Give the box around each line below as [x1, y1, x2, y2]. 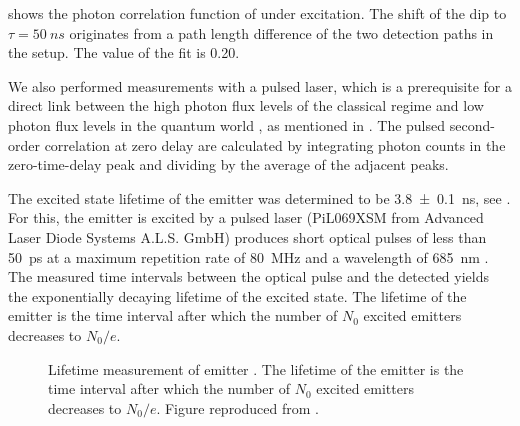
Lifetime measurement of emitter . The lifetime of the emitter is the [48, 358, 464, 379]
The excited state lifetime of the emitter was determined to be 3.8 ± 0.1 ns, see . [8, 187, 511, 208]
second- [449, 114, 495, 135]
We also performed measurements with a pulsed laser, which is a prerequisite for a [8, 75, 512, 96]
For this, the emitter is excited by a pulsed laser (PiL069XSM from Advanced [8, 207, 484, 228]
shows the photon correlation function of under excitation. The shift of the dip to [8, 3, 507, 23]
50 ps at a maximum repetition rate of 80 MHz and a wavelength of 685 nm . [8, 246, 489, 267]
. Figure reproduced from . [156, 397, 319, 418]
